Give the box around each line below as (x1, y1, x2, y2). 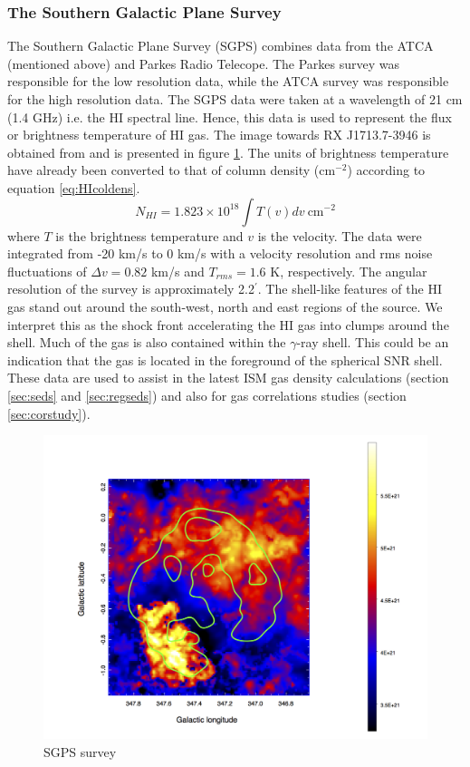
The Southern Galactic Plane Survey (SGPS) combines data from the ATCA (7, 36, 434, 55)
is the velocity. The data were (257, 226, 422, 245)
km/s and (150, 261, 205, 280)
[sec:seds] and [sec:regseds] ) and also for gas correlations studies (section (7, 385, 407, 404)
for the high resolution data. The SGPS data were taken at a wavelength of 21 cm (7, 90, 463, 108)
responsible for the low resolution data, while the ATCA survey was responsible (7, 72, 449, 91)
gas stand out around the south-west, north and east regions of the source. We (7, 296, 443, 316)
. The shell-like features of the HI (257, 279, 442, 298)
